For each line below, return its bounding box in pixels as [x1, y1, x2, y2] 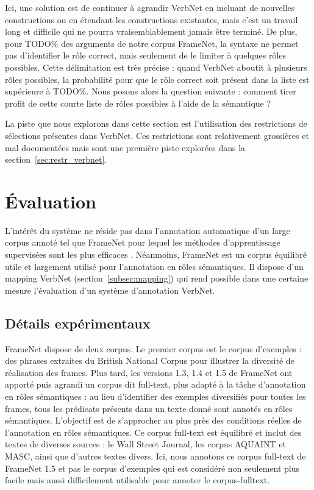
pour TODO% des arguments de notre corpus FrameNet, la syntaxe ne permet [5, 37, 299, 49]
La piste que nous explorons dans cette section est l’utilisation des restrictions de [5, 117, 307, 130]
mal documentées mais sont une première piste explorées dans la [5, 141, 246, 154]
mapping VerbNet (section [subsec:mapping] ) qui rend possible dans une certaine [5, 272, 309, 285]
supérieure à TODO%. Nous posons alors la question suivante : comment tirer [5, 85, 296, 98]
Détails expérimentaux [5, 313, 151, 332]
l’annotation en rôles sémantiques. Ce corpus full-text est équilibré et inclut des [5, 425, 302, 438]
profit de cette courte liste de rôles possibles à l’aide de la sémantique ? [5, 96, 271, 109]
